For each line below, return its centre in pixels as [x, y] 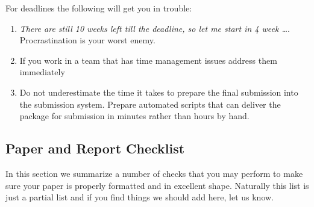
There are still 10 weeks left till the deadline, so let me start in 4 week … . [155, 28]
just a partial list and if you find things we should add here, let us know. [140, 197]
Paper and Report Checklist [95, 148]
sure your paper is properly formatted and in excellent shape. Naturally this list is [157, 185]
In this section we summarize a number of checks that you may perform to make [154, 173]
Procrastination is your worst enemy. [87, 40]
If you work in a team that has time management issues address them [148, 60]
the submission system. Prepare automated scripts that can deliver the [150, 104]
